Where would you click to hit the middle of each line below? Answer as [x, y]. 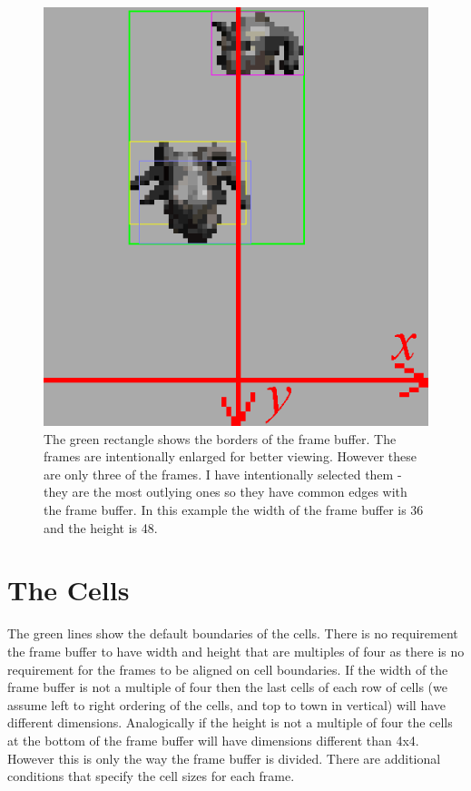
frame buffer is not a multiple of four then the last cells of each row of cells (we [227, 687]
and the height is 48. [101, 527]
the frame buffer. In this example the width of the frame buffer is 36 [234, 510]
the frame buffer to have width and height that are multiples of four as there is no [236, 651]
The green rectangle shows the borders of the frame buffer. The [220, 438]
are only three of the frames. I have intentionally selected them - [223, 474]
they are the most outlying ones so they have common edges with [226, 492]
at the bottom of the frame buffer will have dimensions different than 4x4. [213, 740]
